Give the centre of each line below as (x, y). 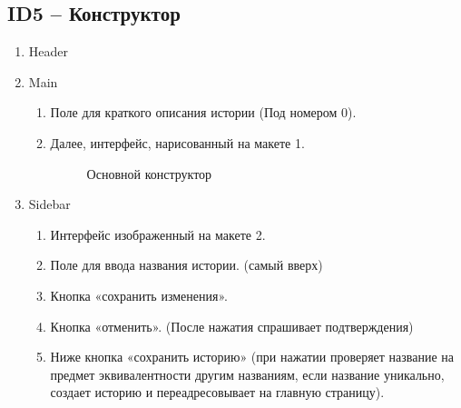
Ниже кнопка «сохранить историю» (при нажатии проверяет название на (252, 357)
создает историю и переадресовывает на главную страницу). (217, 392)
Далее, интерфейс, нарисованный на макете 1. (177, 142)
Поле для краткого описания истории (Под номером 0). (203, 112)
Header (49, 51)
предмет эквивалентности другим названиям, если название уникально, (247, 374)
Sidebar (49, 204)
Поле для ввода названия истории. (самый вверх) (186, 265)
